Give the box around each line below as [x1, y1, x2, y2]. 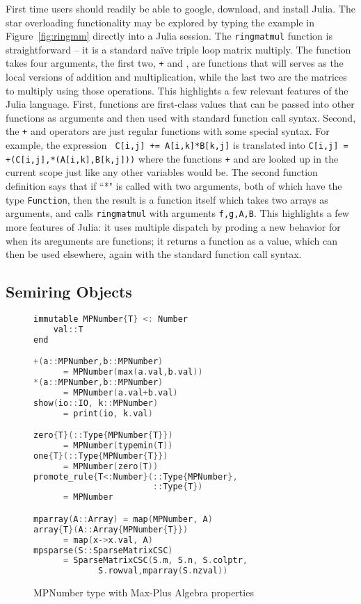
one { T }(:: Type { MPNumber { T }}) [33, 450, 168, 461]
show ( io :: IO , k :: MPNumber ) [33, 398, 159, 408]
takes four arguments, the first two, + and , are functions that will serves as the [6, 56, 344, 70]
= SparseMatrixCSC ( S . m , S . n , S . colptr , [63, 555, 248, 566]
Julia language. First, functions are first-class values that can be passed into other [6, 97, 355, 111]
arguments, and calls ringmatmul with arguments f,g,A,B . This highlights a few [6, 206, 349, 220]
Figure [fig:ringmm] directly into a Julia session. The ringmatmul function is [6, 28, 332, 43]
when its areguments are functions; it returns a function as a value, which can [6, 233, 337, 247]
